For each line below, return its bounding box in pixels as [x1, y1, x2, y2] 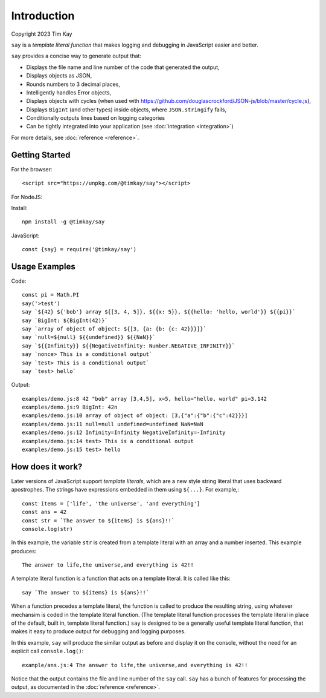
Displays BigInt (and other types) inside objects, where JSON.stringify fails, [26, 106, 226, 113]
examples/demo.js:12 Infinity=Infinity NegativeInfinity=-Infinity [22, 429, 226, 436]
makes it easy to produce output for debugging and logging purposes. [11, 628, 186, 635]
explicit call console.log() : [11, 648, 84, 655]
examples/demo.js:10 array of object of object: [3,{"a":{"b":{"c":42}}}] [22, 412, 248, 419]
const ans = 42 [22, 509, 67, 516]
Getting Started [11, 150, 71, 160]
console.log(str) [22, 525, 73, 532]
